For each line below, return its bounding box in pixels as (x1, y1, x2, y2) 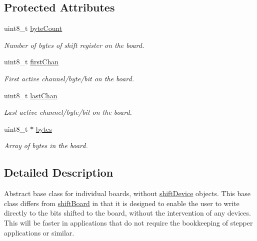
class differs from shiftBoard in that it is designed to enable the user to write (4, 198, 239, 208)
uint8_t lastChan (4, 90, 57, 100)
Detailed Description (4, 165, 113, 180)
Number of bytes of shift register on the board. (4, 39, 144, 50)
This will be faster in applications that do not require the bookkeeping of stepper (4, 217, 253, 228)
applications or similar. (4, 227, 74, 238)
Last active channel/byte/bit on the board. (4, 107, 132, 117)
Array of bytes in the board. (4, 140, 88, 151)
